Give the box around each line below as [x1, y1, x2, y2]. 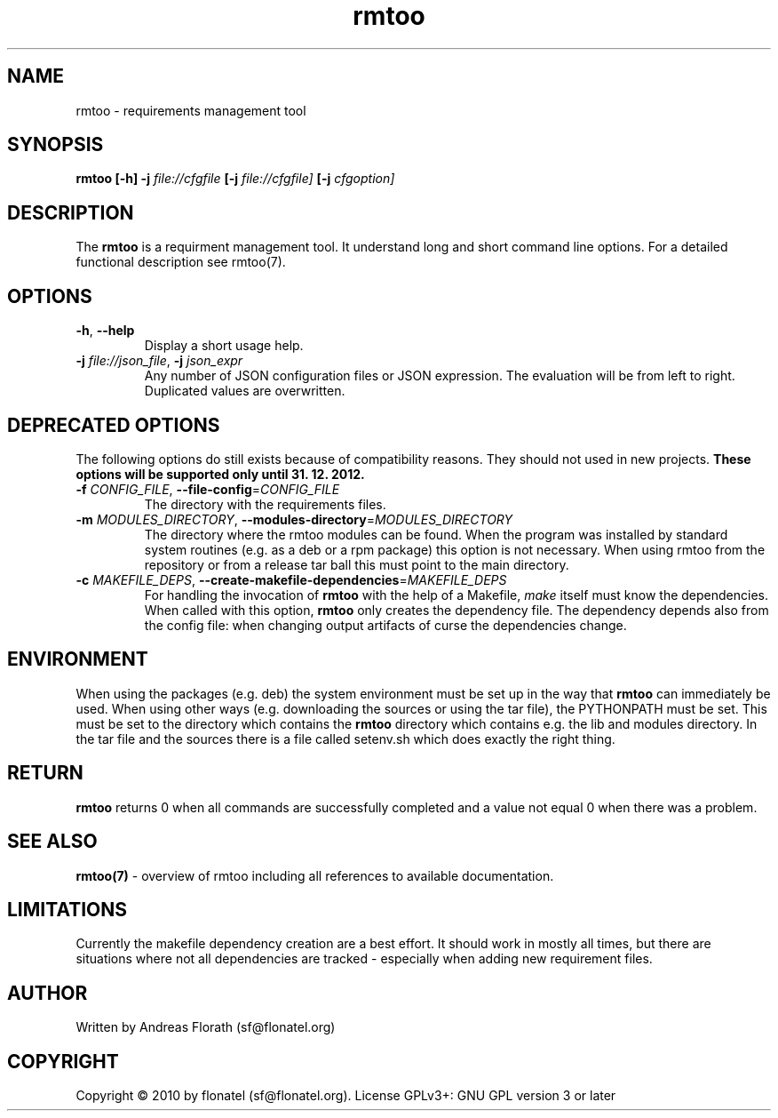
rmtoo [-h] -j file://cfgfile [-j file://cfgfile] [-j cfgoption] [75, 171, 395, 187]
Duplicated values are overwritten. [144, 383, 345, 399]
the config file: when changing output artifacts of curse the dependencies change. [144, 617, 627, 633]
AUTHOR [7, 981, 88, 1004]
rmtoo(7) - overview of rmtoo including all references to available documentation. [75, 867, 554, 883]
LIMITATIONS [7, 898, 128, 921]
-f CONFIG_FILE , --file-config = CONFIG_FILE [75, 481, 340, 497]
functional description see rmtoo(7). [75, 254, 286, 270]
